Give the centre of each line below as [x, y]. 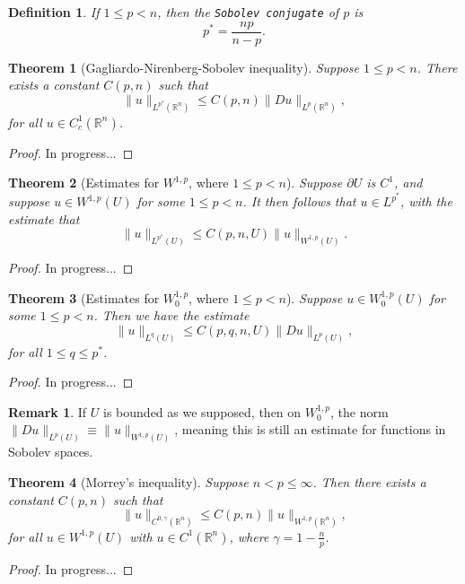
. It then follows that [299, 201]
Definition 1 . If [54, 12]
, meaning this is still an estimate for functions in [310, 429]
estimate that [44, 218]
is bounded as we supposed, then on [202, 411]
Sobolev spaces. [51, 452]
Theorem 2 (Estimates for [84, 183]
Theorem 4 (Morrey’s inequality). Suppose [128, 481]
